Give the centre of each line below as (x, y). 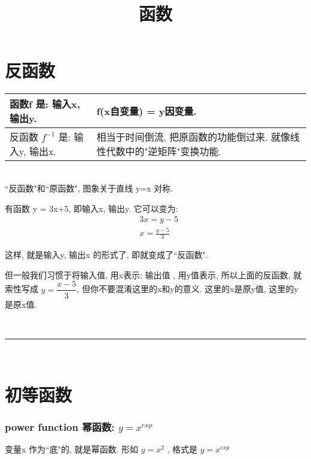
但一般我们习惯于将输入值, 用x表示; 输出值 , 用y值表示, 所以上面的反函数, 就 (153, 274)
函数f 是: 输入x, (45, 104)
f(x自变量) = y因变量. (147, 111)
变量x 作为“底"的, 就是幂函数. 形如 (72, 449)
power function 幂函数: (60, 426)
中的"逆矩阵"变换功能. (173, 151)
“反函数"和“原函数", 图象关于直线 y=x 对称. (89, 188)
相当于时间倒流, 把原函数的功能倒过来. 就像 (193, 137)
